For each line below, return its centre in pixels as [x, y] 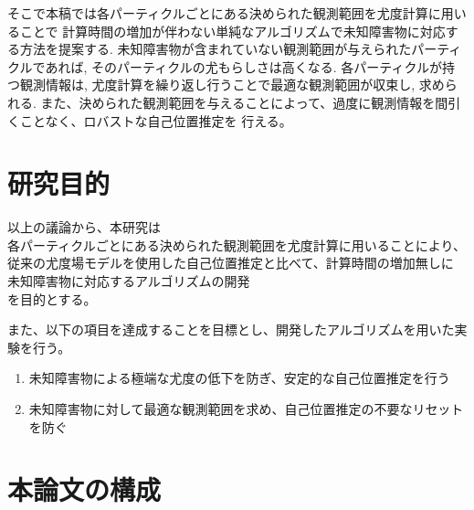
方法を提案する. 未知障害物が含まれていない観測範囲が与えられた [216, 49]
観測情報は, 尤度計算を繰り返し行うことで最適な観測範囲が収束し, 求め [232, 85]
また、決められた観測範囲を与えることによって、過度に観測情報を [238, 102]
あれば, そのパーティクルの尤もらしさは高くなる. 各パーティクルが [244, 66]
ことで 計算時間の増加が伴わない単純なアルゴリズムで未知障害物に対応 [232, 31]
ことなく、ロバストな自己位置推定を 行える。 [156, 120]
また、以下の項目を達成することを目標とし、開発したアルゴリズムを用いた [231, 329]
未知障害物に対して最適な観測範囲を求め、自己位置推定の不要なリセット [246, 409]
